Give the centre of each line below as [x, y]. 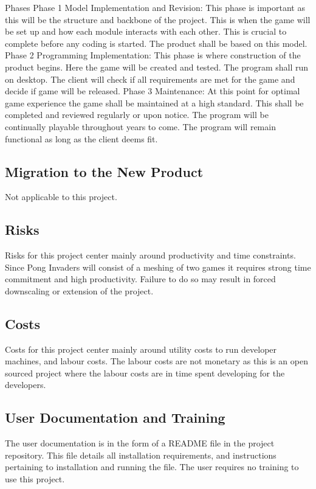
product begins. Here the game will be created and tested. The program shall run [157, 67]
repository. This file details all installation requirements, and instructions [141, 455]
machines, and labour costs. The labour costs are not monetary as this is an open [156, 361]
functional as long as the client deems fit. [81, 138]
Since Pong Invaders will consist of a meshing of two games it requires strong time [158, 267]
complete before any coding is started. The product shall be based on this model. [156, 43]
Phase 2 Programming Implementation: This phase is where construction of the [153, 55]
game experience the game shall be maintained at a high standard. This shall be [154, 102]
